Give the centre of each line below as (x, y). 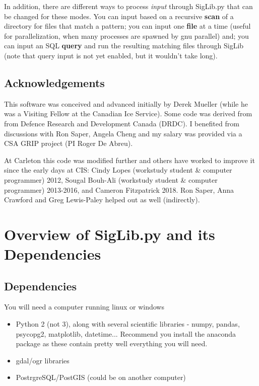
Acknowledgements (54, 82)
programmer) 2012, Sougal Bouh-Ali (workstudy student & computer (111, 179)
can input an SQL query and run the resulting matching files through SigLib (124, 46)
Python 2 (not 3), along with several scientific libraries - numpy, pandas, (128, 324)
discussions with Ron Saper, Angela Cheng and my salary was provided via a (123, 133)
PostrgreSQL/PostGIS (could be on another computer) (101, 377)
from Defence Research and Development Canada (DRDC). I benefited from (122, 123)
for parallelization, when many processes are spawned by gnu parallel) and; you (126, 35)
